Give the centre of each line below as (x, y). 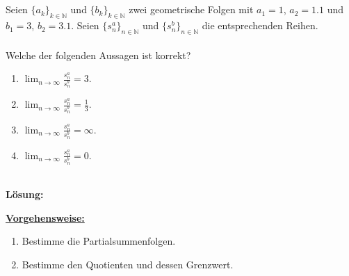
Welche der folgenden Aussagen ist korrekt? (98, 55)
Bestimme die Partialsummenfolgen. (99, 241)
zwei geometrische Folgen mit (191, 9)
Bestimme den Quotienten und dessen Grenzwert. (128, 265)
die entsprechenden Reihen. (260, 25)
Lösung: (25, 194)
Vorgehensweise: (45, 217)
